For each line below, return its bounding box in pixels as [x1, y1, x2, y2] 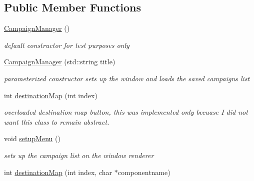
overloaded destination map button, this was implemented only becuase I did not [4, 107, 248, 117]
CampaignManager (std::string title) [4, 56, 115, 67]
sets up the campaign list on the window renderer [4, 150, 154, 160]
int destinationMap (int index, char [4, 167, 112, 177]
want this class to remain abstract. [4, 116, 109, 127]
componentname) [117, 167, 170, 177]
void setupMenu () [4, 133, 60, 144]
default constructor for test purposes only [4, 39, 129, 50]
